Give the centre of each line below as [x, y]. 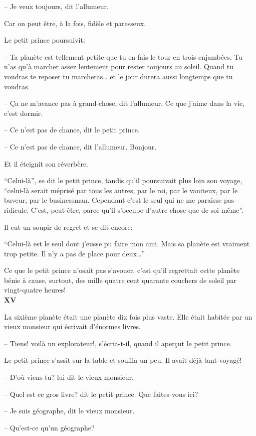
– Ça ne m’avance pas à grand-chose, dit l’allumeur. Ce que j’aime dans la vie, [124, 103]
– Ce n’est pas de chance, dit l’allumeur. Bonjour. [80, 146]
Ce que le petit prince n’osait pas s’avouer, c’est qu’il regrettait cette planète [122, 270]
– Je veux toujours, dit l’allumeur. [56, 6]
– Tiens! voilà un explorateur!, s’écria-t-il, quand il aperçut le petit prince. [118, 343]
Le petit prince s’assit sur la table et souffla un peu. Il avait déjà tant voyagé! [123, 360]
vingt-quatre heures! [35, 290]
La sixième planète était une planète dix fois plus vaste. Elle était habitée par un [128, 316]
